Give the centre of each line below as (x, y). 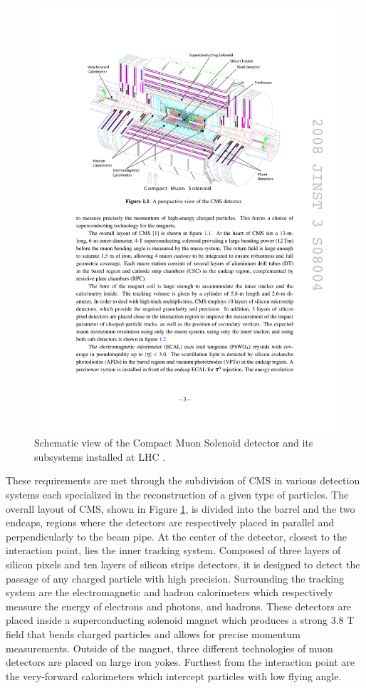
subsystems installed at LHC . (100, 456)
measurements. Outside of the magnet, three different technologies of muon (169, 648)
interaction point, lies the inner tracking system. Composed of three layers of (173, 550)
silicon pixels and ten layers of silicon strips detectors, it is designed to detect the (183, 564)
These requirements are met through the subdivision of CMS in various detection (183, 480)
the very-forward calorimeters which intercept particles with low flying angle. (174, 676)
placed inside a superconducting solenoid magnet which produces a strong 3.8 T (180, 620)
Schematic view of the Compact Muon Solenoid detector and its (174, 443)
